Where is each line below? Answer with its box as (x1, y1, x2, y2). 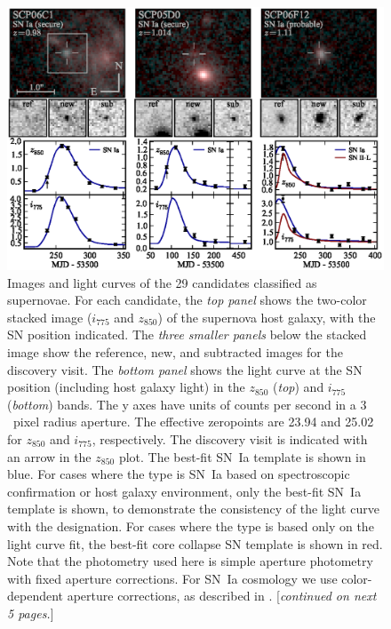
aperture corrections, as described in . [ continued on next (67, 586, 377, 605)
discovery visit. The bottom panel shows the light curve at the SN (7, 360, 363, 378)
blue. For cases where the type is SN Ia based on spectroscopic (7, 465, 350, 483)
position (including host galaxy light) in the (7, 378, 245, 396)
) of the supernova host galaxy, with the (157, 307, 376, 326)
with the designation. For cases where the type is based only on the (7, 516, 374, 535)
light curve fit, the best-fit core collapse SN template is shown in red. (7, 534, 383, 553)
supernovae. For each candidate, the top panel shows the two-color (7, 291, 367, 309)
